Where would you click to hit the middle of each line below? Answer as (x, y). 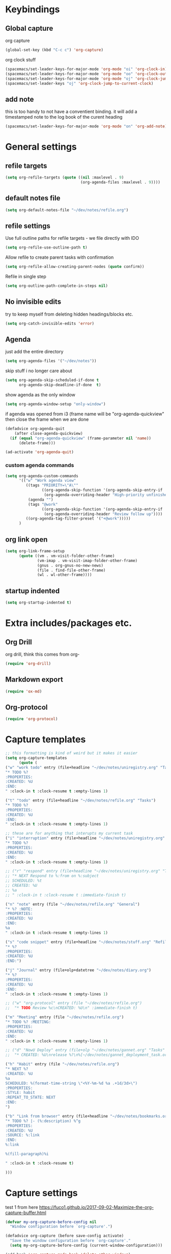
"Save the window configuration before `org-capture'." (70, 1241)
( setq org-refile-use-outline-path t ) (46, 248)
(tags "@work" (43, 504)
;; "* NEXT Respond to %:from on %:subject (52, 876)
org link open (26, 539)
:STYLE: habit (20, 1093)
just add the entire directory (34, 352)
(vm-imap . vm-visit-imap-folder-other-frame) (88, 561)
